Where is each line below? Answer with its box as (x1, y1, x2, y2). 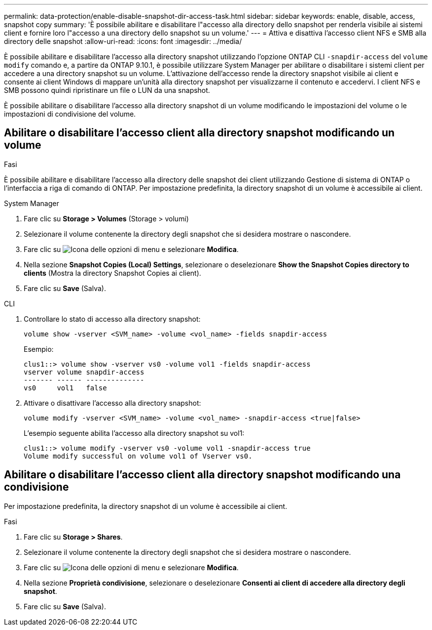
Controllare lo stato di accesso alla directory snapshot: (24, 314, 201, 323)
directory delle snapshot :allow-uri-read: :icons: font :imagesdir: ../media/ (4, 37, 242, 45)
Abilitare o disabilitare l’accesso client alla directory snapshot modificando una (4, 468, 401, 481)
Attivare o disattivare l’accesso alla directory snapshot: (24, 398, 201, 407)
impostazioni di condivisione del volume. (4, 110, 136, 118)
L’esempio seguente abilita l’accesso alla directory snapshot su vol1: (24, 428, 245, 437)
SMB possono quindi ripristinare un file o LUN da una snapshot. (4, 86, 210, 94)
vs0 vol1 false (24, 383, 107, 392)
